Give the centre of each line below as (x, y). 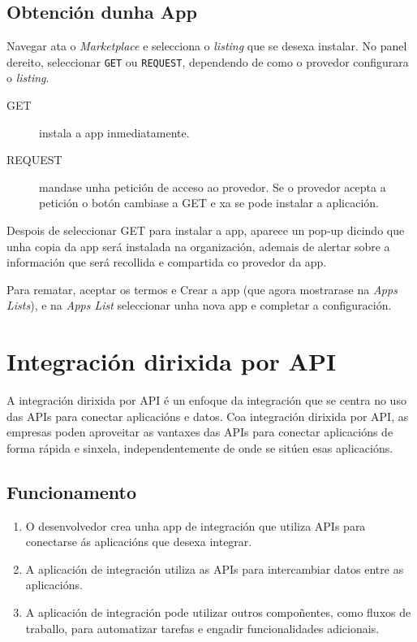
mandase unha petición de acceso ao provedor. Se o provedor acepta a (213, 187)
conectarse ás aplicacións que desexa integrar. (139, 542)
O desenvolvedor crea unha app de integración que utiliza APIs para (196, 525)
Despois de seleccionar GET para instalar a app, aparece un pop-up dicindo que (206, 230)
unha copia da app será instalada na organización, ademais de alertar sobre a (198, 246)
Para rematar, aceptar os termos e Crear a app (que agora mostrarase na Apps (202, 289)
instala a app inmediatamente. (114, 132)
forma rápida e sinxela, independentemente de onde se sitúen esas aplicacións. (200, 447)
